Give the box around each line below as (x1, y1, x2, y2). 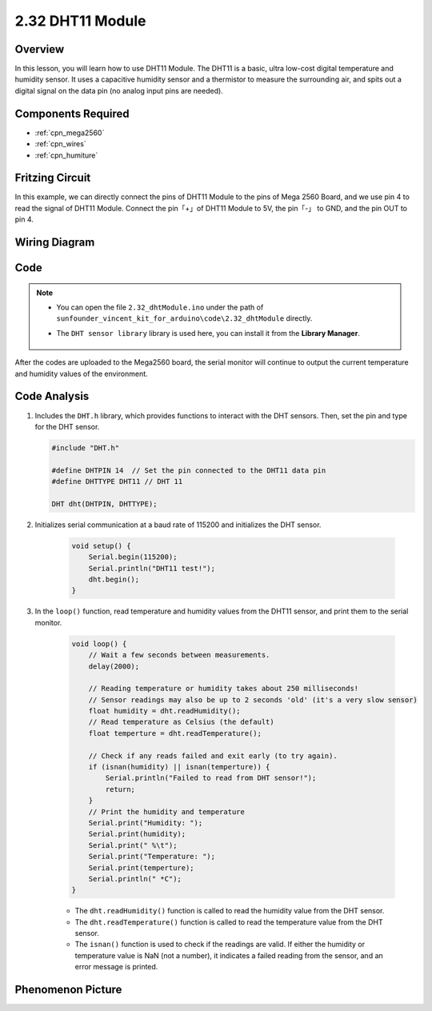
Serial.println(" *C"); (88, 874, 182, 883)
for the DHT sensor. (34, 422, 100, 431)
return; (105, 785, 136, 793)
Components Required (14, 106, 130, 120)
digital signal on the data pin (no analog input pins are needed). (14, 86, 223, 95)
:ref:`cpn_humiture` (34, 150, 98, 160)
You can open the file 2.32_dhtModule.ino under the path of (56, 302, 264, 312)
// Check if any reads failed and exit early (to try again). (88, 751, 338, 760)
